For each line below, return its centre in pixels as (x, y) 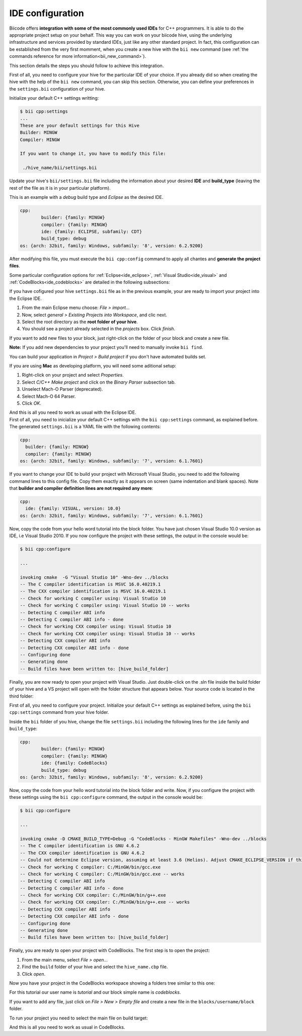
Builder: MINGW (39, 133)
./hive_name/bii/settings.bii (60, 168)
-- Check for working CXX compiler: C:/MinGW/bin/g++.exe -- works (105, 902)
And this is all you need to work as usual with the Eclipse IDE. (73, 412)
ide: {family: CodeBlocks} (74, 763)
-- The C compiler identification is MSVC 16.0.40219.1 (90, 584)
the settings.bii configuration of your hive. (57, 89)
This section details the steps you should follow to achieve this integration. (87, 65)
